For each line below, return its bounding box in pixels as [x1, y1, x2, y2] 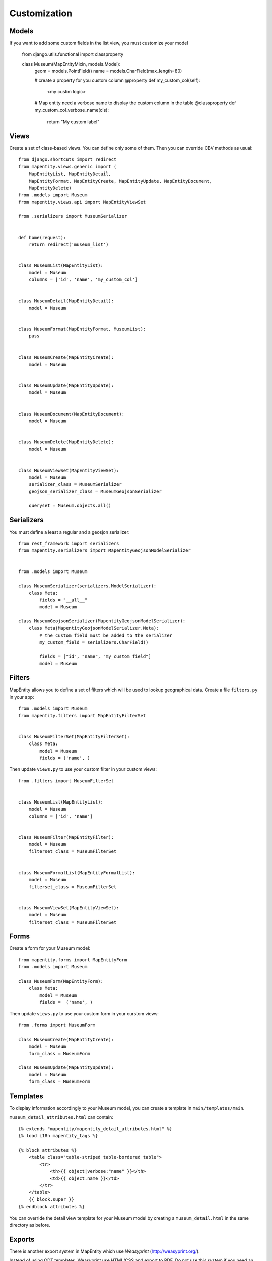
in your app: [9, 694, 35, 700]
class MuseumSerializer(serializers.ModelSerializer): [18, 583, 157, 589]
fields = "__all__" [39, 597, 88, 603]
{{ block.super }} [28, 1196, 75, 1202]
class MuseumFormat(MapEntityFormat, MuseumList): [18, 326, 146, 332]
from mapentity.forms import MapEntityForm [18, 957, 127, 963]
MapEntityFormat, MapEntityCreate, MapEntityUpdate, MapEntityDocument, [28, 178, 213, 184]
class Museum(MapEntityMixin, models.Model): [22, 61, 121, 67]
